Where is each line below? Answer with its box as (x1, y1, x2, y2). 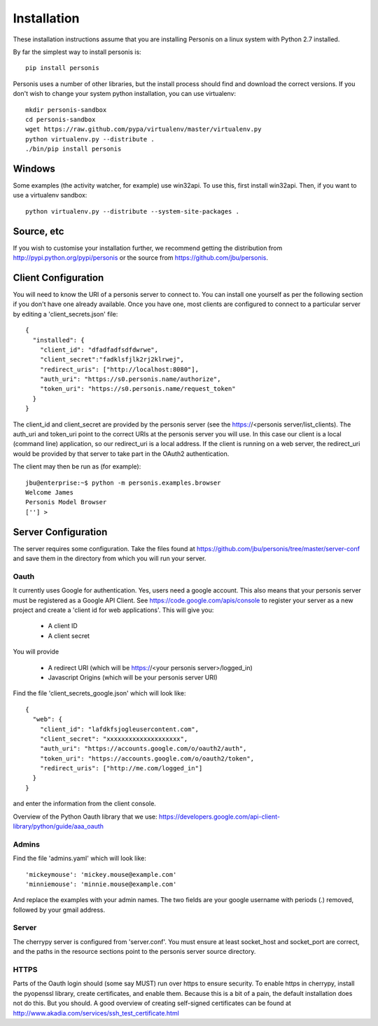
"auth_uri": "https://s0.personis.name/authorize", (39, 375, 221, 383)
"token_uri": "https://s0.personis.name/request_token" (39, 385, 236, 393)
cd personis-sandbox (25, 116, 96, 123)
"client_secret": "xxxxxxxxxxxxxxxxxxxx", (39, 735, 188, 742)
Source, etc (13, 225, 64, 237)
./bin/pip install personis (25, 145, 122, 153)
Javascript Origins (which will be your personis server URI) (48, 673, 218, 681)
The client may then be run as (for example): (13, 462, 141, 471)
